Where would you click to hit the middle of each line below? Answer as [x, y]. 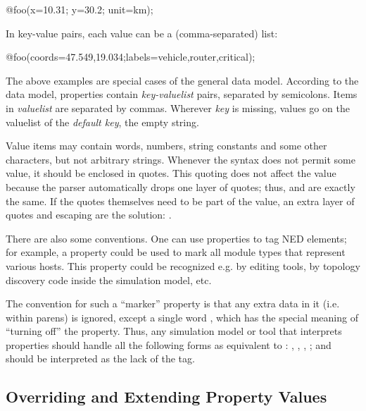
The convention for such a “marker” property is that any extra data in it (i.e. [173, 303]
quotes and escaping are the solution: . [89, 215]
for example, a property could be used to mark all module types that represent [176, 252]
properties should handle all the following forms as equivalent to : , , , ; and [169, 344]
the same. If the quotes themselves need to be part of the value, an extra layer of [180, 201]
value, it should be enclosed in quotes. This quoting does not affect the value [171, 173]
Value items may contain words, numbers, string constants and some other [166, 146]
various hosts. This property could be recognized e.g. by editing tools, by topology [183, 265]
